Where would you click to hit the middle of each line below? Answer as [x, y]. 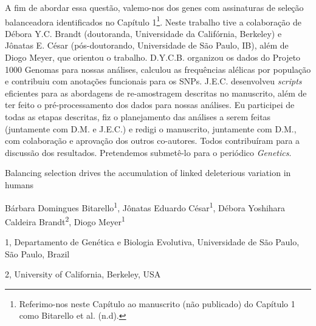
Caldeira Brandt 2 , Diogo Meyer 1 [65, 220]
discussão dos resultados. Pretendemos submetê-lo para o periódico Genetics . [148, 152]
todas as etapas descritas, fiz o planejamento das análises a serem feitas [138, 117]
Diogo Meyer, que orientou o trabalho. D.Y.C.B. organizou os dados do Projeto [153, 57]
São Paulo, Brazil [37, 253]
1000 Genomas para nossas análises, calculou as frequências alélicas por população [158, 69]
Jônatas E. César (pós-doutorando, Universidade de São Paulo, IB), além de [147, 45]
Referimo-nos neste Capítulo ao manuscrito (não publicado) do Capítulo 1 [157, 303]
